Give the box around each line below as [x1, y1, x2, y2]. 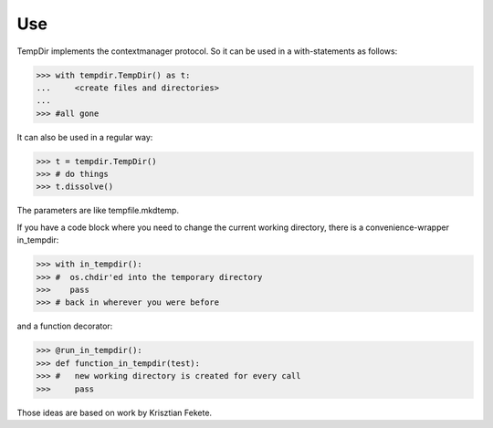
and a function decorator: [16, 320, 113, 332]
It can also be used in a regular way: [16, 131, 153, 142]
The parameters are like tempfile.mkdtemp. [16, 205, 180, 216]
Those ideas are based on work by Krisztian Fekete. [16, 407, 213, 418]
